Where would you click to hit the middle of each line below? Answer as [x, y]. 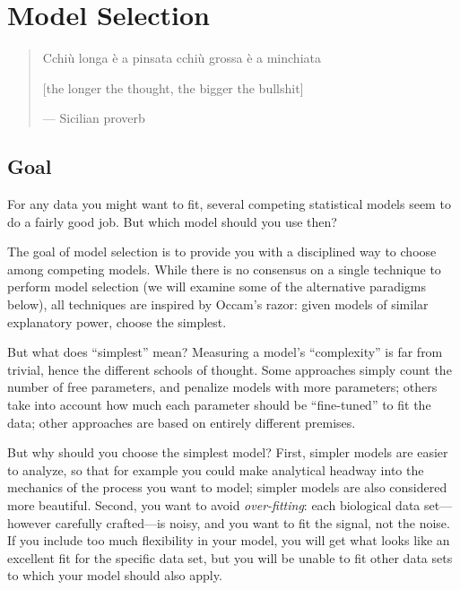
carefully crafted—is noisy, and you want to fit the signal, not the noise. [252, 522]
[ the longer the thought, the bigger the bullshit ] [173, 87]
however [30, 522]
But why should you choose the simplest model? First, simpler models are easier [228, 452]
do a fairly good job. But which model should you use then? [172, 221]
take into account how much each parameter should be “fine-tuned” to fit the [219, 405]
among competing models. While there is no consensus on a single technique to [224, 269]
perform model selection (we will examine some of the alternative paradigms [217, 286]
